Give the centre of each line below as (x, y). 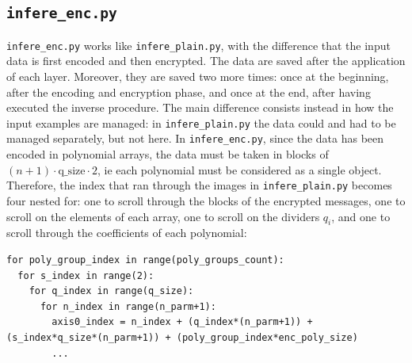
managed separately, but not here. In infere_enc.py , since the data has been (195, 138)
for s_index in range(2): (86, 275)
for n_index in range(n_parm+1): (128, 306)
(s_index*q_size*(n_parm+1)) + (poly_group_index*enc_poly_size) (182, 337)
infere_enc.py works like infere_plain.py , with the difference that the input (198, 45)
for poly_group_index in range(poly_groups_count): (145, 260)
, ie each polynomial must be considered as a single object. (240, 169)
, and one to (361, 216)
